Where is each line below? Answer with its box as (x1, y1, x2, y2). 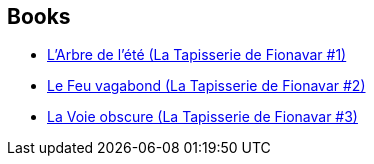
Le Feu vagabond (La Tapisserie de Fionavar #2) (47, 77, 366, 95)
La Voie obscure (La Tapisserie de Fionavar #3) (47, 108, 358, 126)
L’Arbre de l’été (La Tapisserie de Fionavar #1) (47, 46, 347, 64)
